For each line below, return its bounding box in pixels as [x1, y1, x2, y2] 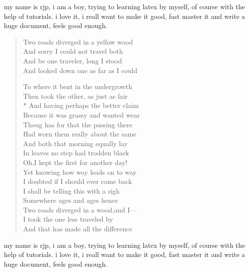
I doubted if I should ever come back [23, 176, 132, 186]
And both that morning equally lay [23, 138, 128, 148]
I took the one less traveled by [23, 214, 113, 224]
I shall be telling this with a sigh [23, 185, 120, 196]
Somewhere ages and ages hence [23, 195, 118, 205]
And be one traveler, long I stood [23, 55, 122, 65]
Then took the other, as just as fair [23, 91, 128, 101]
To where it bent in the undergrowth [23, 81, 132, 91]
